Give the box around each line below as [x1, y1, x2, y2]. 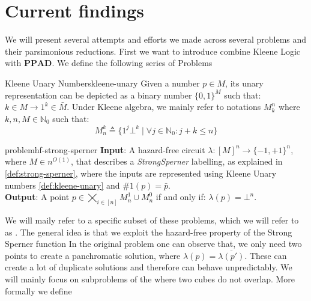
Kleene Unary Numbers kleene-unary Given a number [5, 76, 200, 89]
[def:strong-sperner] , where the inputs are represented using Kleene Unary [5, 166, 277, 179]
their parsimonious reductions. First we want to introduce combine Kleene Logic [5, 44, 301, 57]
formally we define [5, 284, 72, 297]
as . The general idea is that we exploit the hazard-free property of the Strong [5, 225, 292, 238]
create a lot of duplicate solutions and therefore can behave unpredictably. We [5, 261, 292, 273]
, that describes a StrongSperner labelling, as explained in [70, 155, 283, 168]
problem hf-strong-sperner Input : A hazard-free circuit [5, 143, 205, 156]
